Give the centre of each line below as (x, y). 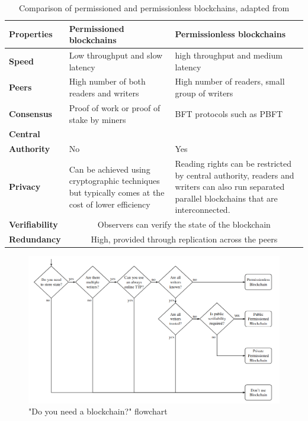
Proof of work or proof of (115, 107)
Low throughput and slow (116, 55)
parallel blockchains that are (226, 198)
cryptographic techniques (114, 181)
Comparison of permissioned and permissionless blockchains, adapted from (154, 8)
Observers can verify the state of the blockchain (184, 224)
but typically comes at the (117, 192)
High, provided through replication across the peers (184, 239)
